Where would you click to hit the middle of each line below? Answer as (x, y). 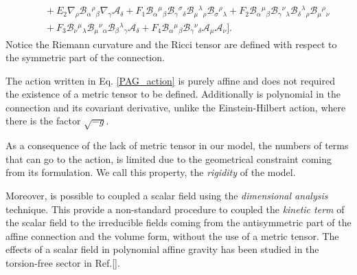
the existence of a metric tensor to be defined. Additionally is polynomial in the (173, 94)
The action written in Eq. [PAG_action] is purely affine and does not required (170, 80)
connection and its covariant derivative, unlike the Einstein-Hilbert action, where (176, 107)
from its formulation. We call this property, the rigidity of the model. (151, 172)
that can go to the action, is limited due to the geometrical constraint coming (169, 158)
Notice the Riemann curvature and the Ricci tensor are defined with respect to (171, 44)
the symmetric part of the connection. (85, 57)
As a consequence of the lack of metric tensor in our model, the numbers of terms (177, 145)
